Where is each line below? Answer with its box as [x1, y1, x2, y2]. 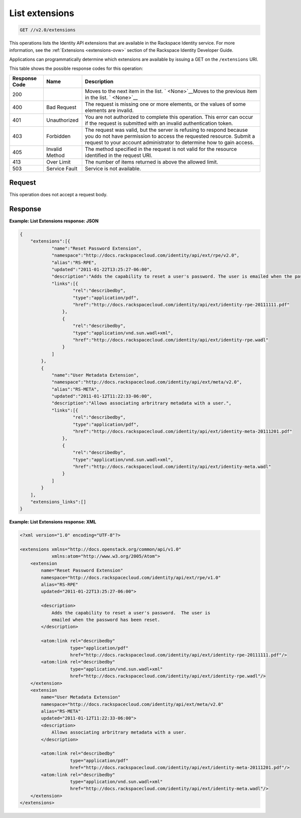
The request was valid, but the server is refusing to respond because [85, 126, 248, 133]
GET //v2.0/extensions [20, 27, 76, 33]
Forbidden [46, 132, 71, 139]
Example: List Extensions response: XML [9, 519, 96, 525]
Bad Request [46, 104, 77, 111]
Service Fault [46, 165, 78, 172]
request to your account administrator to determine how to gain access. [85, 139, 254, 146]
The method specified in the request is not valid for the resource [85, 145, 237, 152]
